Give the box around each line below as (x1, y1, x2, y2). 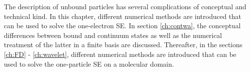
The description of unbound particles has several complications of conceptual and (4, 1, 247, 11)
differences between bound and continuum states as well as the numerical (4, 30, 222, 40)
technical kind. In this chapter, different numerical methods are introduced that (4, 11, 242, 21)
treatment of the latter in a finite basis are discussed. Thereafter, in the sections (4, 39, 243, 50)
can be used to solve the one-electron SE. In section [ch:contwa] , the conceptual (4, 20, 241, 31)
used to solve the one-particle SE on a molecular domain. (4, 58, 174, 69)
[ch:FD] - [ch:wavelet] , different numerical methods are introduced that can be (4, 49, 236, 59)
